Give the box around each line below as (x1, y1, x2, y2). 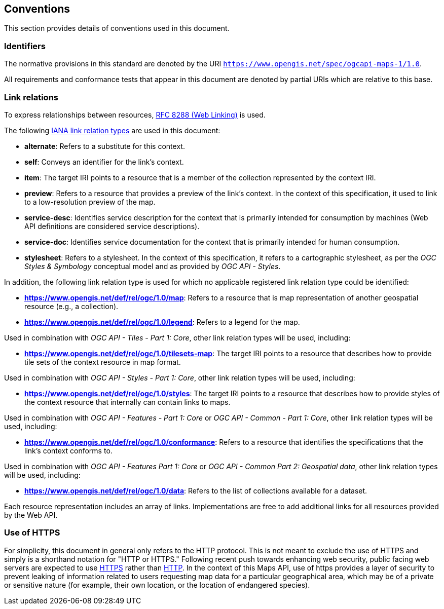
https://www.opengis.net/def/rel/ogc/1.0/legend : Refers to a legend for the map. (24, 317, 300, 326)
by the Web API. (4, 510, 58, 519)
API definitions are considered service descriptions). (24, 221, 200, 231)
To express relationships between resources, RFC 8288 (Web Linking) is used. (4, 110, 266, 119)
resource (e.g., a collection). (24, 301, 119, 311)
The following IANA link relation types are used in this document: (4, 126, 220, 135)
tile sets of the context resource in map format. (24, 357, 181, 366)
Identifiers (4, 41, 46, 51)
